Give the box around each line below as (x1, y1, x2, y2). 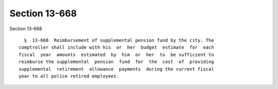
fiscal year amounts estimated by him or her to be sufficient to (19, 52, 214, 57)
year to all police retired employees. (19, 73, 119, 79)
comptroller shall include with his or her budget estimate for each (19, 44, 214, 51)
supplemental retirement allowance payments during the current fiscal (19, 66, 214, 72)
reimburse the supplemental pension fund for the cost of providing (19, 59, 214, 65)
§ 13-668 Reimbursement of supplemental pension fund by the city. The (24, 37, 214, 43)
